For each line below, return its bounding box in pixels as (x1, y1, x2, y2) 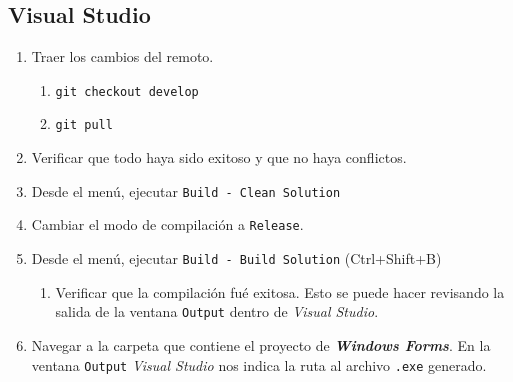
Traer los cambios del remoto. (31, 46, 214, 67)
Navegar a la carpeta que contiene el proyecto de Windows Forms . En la (31, 334, 491, 355)
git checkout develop (55, 84, 199, 99)
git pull (55, 118, 113, 133)
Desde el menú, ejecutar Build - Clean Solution (31, 180, 341, 201)
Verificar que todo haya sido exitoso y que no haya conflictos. (31, 147, 407, 168)
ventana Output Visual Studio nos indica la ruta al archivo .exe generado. (31, 354, 487, 375)
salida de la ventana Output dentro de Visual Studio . (55, 301, 379, 322)
